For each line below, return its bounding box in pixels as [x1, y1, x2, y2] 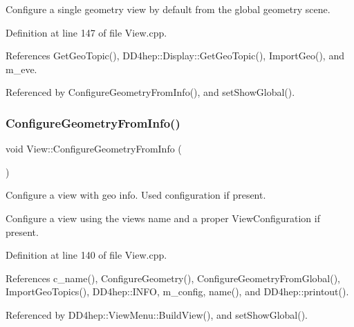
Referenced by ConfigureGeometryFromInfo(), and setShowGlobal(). [6, 85, 295, 99]
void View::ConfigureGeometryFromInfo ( [6, 141, 182, 156]
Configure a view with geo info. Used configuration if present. [6, 188, 266, 202]
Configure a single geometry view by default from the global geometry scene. [6, 2, 330, 16]
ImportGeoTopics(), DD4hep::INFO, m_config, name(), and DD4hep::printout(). [6, 284, 349, 299]
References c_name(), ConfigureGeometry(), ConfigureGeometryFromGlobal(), [6, 270, 341, 285]
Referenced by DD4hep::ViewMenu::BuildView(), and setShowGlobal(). [6, 307, 308, 321]
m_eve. [6, 61, 37, 76]
